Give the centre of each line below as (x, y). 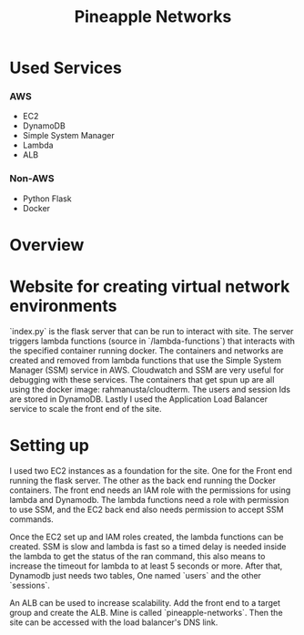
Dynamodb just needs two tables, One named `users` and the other (136, 575)
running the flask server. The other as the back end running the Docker (142, 480)
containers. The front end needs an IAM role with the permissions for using (150, 490)
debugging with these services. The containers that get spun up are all (142, 379)
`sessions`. (30, 585)
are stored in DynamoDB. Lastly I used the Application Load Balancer (139, 399)
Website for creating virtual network (150, 287)
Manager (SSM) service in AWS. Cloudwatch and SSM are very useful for (147, 370)
